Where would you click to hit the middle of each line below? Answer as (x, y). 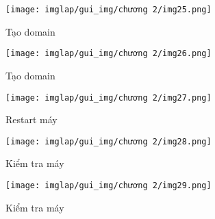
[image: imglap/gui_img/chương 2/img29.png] (109, 185)
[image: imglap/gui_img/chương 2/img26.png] (109, 54)
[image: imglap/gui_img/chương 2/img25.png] (109, 10)
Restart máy (31, 119)
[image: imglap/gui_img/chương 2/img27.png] (109, 98)
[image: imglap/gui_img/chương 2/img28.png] (109, 141)
